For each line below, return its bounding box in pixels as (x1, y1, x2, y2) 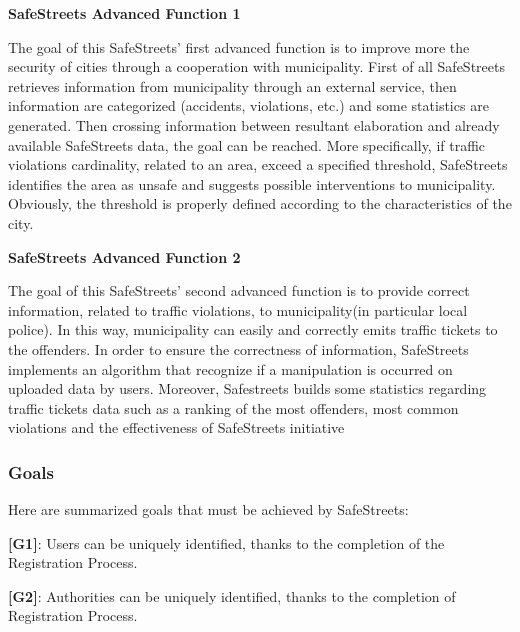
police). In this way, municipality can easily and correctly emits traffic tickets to (8, 319, 498, 340)
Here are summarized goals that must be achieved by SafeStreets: (8, 499, 409, 520)
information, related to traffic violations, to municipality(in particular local (8, 299, 468, 320)
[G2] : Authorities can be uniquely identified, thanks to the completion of (8, 585, 456, 606)
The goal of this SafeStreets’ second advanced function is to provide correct (8, 280, 470, 301)
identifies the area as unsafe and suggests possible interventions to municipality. (8, 173, 496, 194)
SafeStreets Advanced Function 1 (8, 3, 241, 23)
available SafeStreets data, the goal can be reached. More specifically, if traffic (8, 134, 486, 155)
